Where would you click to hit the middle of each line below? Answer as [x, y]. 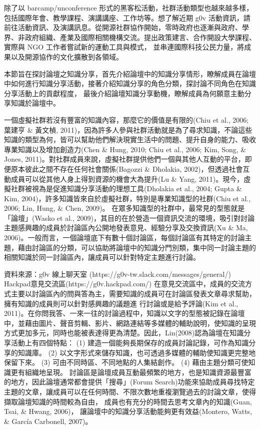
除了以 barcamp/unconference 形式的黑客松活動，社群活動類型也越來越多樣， [129, 8]
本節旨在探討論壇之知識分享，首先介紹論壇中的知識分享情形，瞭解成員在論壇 [130, 73]
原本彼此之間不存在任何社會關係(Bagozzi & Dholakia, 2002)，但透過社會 [127, 168]
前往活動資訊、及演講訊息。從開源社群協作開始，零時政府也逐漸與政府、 [123, 27]
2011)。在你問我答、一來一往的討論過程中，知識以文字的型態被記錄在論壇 [124, 313]
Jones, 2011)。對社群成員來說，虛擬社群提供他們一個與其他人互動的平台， [124, 159]
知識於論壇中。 [35, 103]
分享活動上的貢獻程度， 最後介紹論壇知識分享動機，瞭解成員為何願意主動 [124, 93]
